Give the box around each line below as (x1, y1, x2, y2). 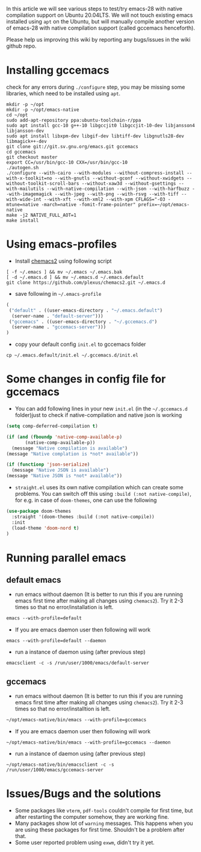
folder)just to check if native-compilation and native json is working (14, 412, 182, 419)
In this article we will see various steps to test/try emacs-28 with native (6, 5, 182, 12)
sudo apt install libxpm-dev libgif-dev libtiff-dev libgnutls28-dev (6, 133, 185, 139)
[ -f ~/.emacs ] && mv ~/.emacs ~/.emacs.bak (6, 269, 122, 275)
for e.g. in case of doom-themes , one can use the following (14, 496, 157, 504)
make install (6, 217, 39, 224)
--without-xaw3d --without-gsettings (81, 180, 176, 186)
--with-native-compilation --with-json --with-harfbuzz (46, 186, 190, 192)
